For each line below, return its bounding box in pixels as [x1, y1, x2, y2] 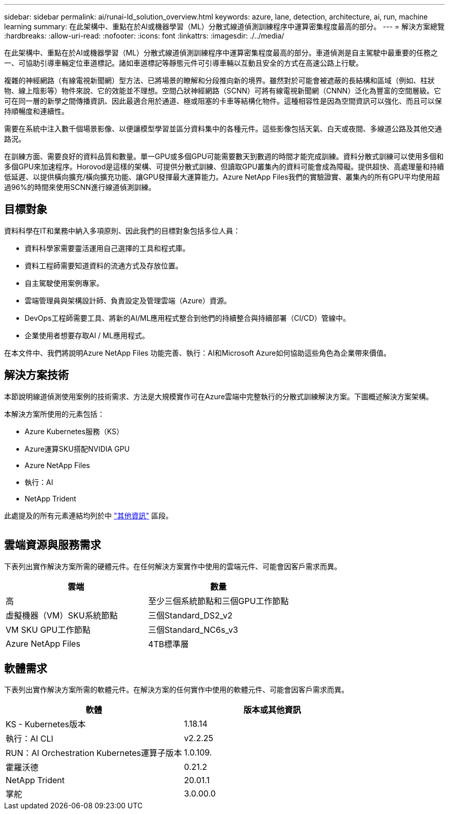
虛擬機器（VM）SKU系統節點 [6, 610, 118, 621]
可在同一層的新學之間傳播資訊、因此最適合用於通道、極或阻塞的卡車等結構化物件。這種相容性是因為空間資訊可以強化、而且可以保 [4, 96, 442, 105]
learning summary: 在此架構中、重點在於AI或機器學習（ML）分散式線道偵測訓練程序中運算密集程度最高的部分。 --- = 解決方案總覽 [4, 22, 445, 31]
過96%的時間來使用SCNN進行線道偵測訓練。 [4, 183, 156, 191]
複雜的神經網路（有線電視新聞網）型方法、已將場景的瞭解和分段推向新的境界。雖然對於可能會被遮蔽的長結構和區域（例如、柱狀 [4, 76, 435, 85]
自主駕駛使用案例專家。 [25, 278, 104, 287]
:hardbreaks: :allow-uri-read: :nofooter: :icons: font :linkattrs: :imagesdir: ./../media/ [4, 31, 284, 40]
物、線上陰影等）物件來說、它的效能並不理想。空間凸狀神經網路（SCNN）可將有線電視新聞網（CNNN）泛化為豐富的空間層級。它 [4, 86, 441, 95]
